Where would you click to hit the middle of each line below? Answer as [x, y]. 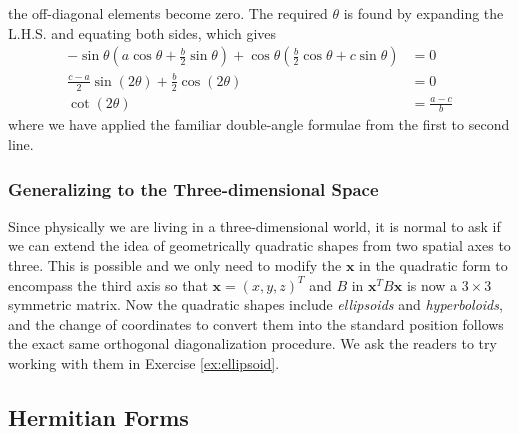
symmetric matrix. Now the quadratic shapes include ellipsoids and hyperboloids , [255, 304]
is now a [432, 284]
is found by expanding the [423, 13]
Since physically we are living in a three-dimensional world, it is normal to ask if [254, 225]
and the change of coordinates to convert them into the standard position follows [256, 323]
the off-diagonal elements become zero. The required [168, 13]
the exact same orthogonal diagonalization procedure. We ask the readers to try [252, 343]
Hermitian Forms [98, 417]
